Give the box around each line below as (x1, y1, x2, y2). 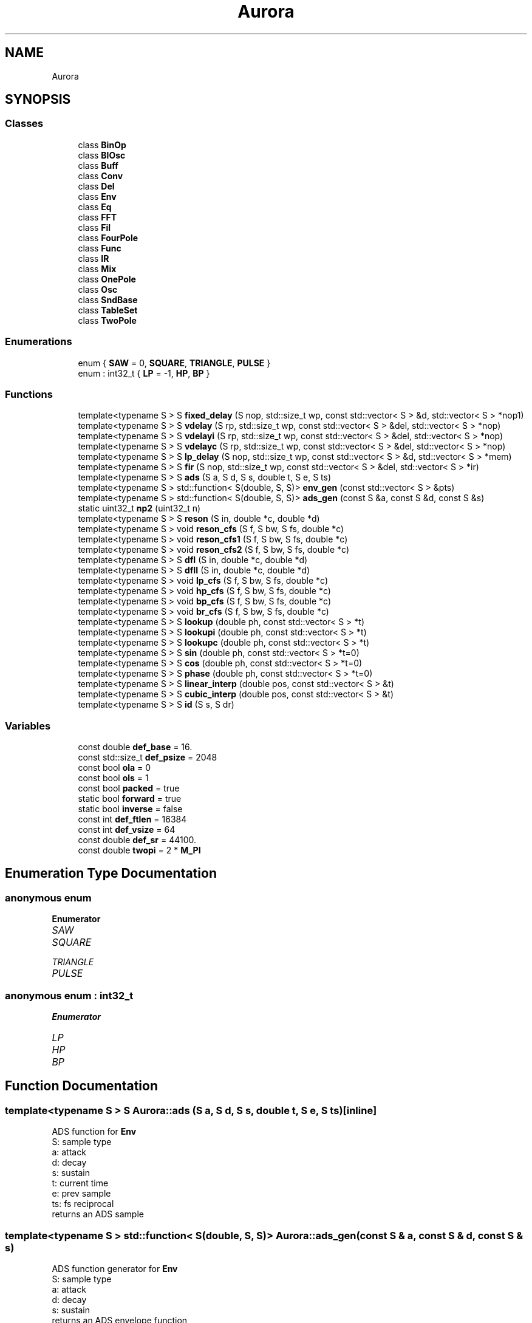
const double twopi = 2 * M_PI (78, 845, 201, 856)
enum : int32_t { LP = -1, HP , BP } (78, 367, 210, 378)
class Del (78, 180, 115, 191)
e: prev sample (52, 1188, 111, 1199)
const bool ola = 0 (78, 762, 151, 773)
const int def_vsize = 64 (78, 824, 176, 835)
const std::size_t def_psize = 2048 (78, 752, 217, 763)
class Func (78, 242, 121, 253)
